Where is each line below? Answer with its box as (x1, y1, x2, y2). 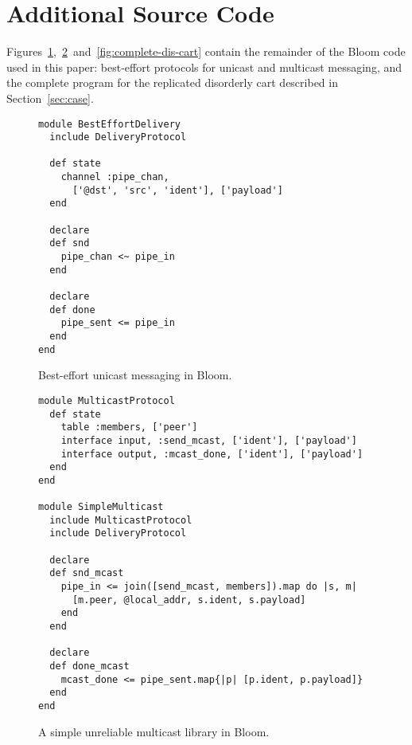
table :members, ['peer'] (60, 422, 198, 433)
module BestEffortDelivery (38, 118, 181, 130)
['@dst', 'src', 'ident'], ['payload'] (72, 184, 283, 196)
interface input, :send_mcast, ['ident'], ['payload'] (60, 434, 357, 446)
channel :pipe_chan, (60, 171, 169, 183)
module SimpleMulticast (38, 501, 164, 513)
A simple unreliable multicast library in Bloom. (38, 723, 270, 739)
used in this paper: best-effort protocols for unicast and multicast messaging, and (6, 58, 402, 75)
